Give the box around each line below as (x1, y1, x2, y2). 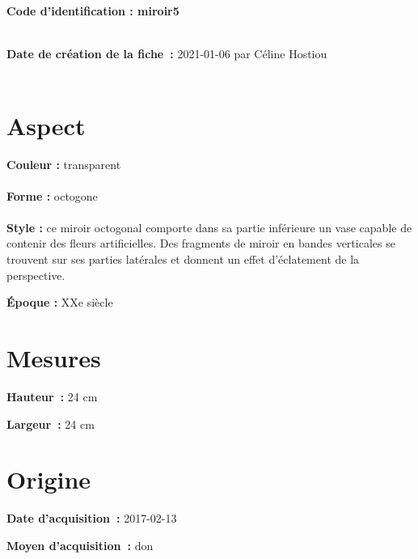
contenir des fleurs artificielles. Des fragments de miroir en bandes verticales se (6, 235, 395, 252)
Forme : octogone (6, 187, 98, 204)
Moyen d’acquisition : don (6, 536, 154, 553)
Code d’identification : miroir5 (6, 2, 179, 19)
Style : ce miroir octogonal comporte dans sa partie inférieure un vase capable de (6, 218, 412, 235)
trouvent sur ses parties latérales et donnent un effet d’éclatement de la (6, 251, 360, 268)
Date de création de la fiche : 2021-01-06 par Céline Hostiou (6, 45, 327, 62)
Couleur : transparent (6, 155, 121, 172)
